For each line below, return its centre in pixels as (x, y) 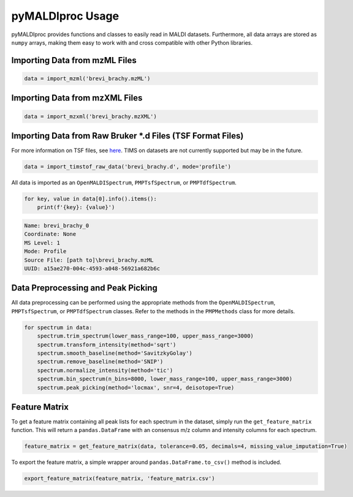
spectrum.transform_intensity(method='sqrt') (107, 344)
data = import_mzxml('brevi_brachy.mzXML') (91, 116)
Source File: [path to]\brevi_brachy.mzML (89, 260)
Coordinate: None (50, 234)
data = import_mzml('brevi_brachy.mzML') (87, 78)
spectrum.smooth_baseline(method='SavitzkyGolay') (115, 353)
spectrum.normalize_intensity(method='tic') (105, 370)
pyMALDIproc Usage (65, 16)
